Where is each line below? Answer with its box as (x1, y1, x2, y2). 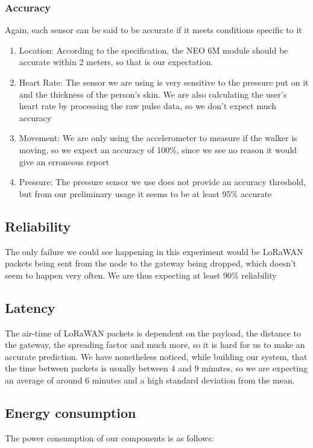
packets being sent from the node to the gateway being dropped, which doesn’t (5, 257, 297, 270)
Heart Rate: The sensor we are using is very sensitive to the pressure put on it (19, 76, 309, 88)
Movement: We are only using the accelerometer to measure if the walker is (19, 131, 297, 144)
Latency (5, 298, 55, 317)
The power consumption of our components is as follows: (5, 431, 214, 444)
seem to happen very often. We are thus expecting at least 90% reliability (5, 268, 277, 281)
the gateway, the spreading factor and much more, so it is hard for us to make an (5, 338, 305, 351)
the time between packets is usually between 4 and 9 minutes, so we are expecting (5, 362, 308, 374)
